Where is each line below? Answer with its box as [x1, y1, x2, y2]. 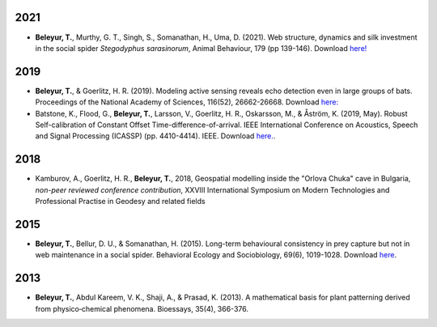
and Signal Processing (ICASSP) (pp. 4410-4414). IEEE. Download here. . [35, 131, 276, 141]
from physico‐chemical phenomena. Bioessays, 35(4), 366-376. [35, 304, 248, 313]
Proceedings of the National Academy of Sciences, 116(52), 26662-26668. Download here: [35, 97, 339, 107]
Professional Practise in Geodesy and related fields [35, 197, 206, 206]
